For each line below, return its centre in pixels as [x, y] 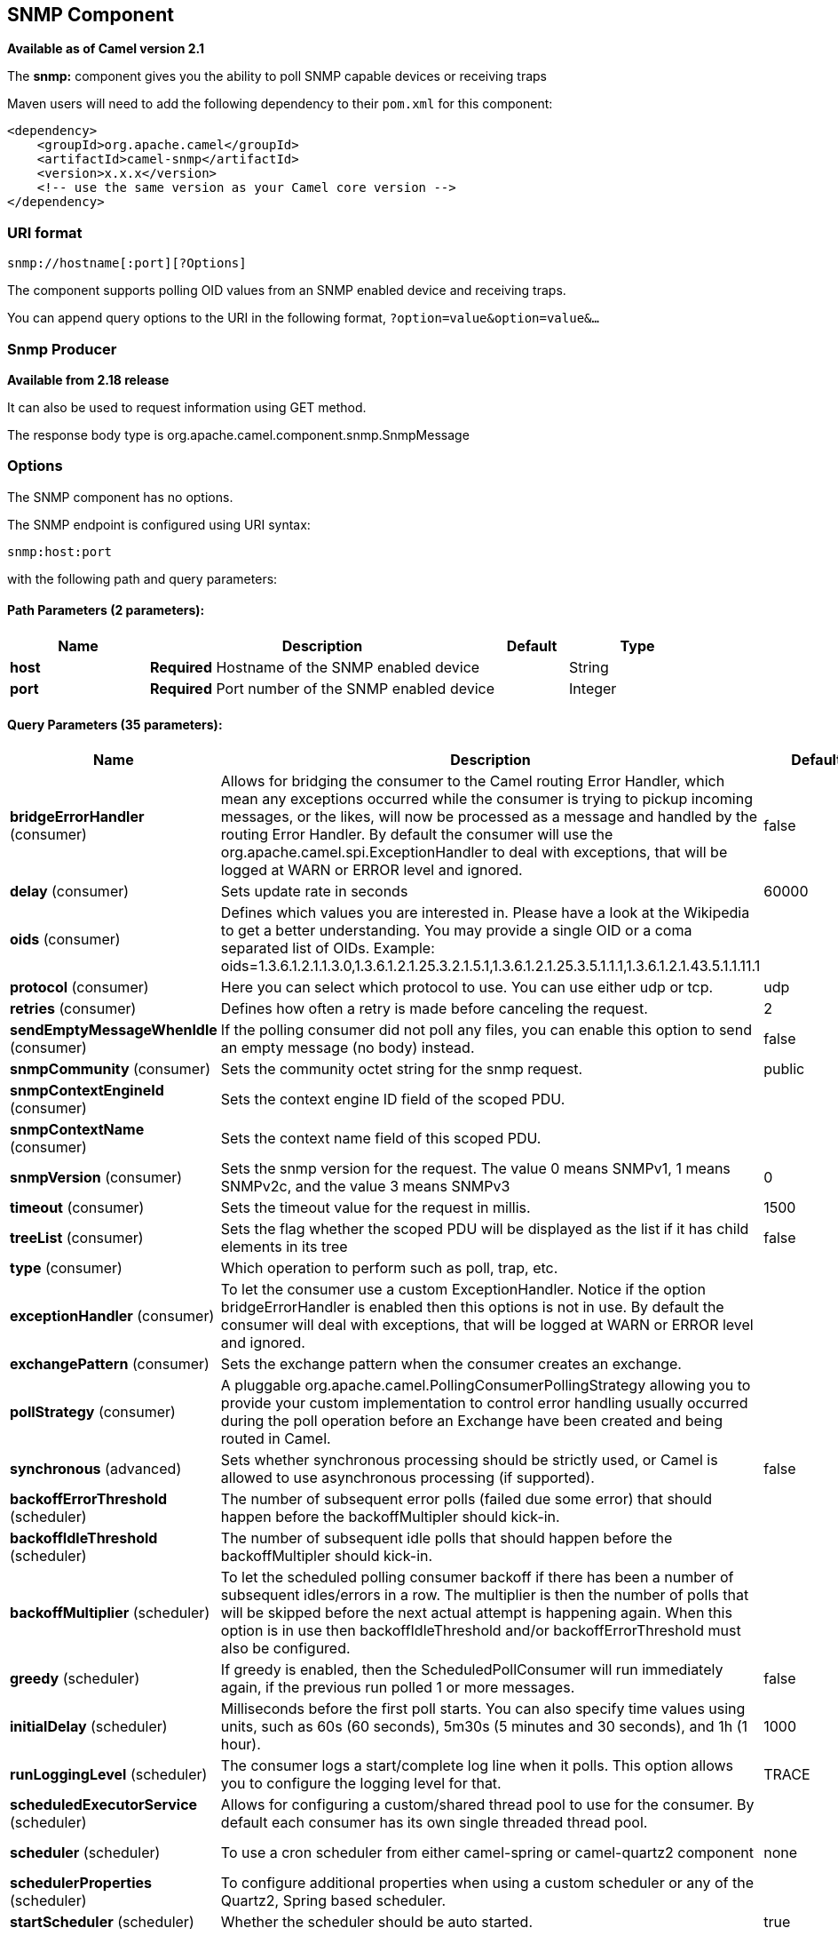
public [784, 1069]
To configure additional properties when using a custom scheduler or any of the [487, 1883]
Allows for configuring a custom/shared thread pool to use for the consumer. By [487, 1805]
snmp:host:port [60, 551]
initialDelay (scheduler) [89, 1727]
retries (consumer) [73, 1009]
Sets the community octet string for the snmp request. [402, 1069]
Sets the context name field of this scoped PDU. [381, 1139]
